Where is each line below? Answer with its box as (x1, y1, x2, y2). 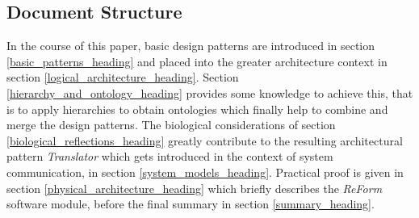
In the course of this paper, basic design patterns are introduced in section (6, 37, 375, 54)
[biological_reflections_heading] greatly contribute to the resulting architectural (6, 132, 403, 149)
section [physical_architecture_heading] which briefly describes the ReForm (6, 179, 383, 196)
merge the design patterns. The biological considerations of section (6, 116, 336, 133)
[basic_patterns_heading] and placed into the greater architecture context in (6, 52, 388, 69)
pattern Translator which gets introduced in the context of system (6, 148, 333, 165)
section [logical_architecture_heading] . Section (6, 69, 239, 86)
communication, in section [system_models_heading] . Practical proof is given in (6, 163, 404, 180)
